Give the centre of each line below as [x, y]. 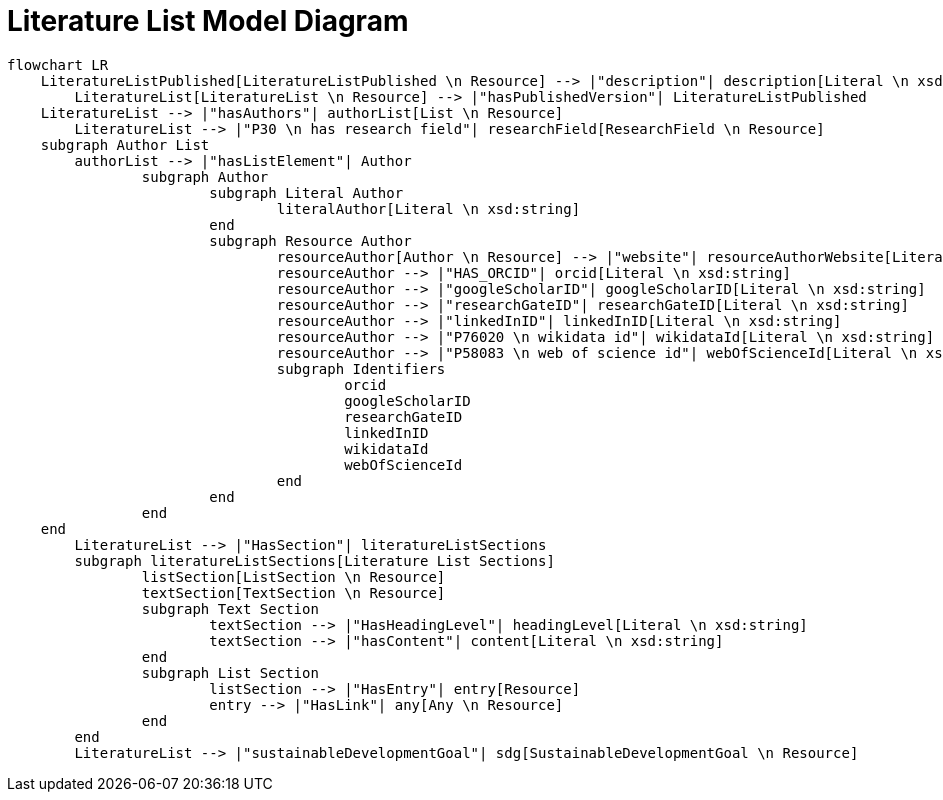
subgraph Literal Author [306, 192]
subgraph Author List [125, 144]
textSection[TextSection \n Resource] [293, 592]
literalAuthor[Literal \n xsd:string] [428, 208]
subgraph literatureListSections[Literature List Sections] [314, 560]
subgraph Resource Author [310, 240]
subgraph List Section [230, 672]
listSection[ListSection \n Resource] [293, 576]
